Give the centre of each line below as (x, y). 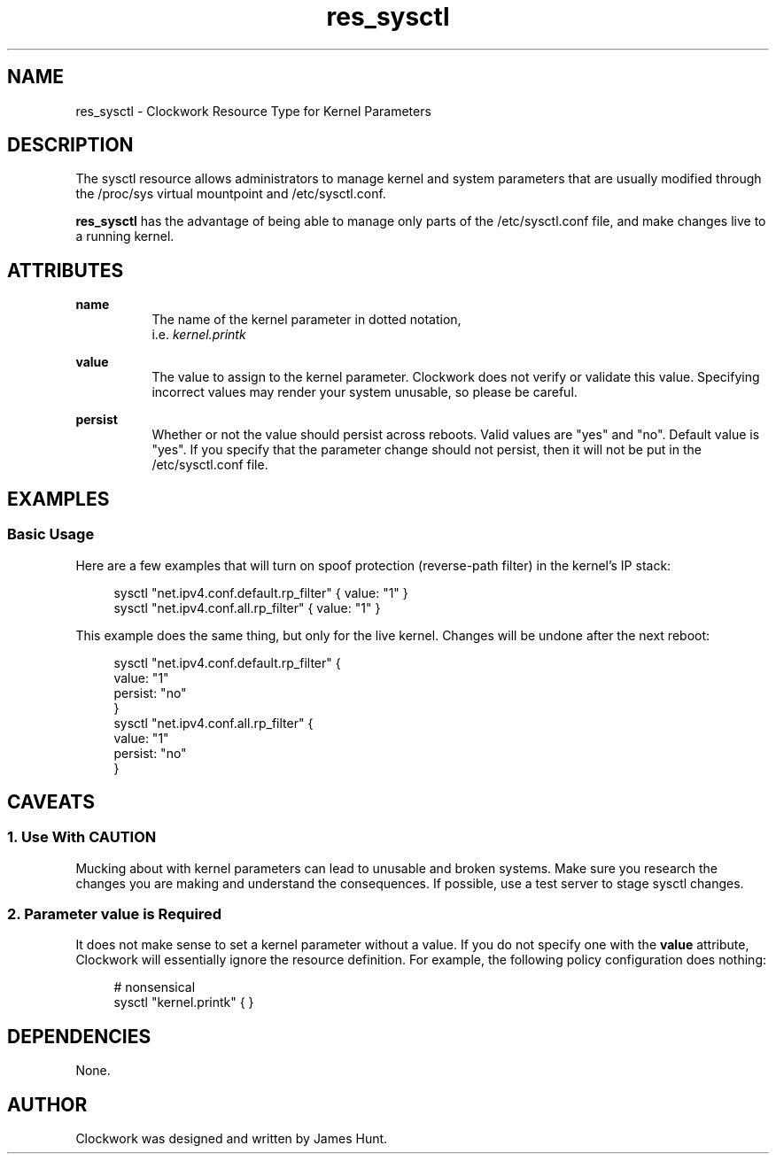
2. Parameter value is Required (115, 914)
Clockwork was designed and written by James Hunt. (232, 1139)
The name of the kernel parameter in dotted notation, (307, 320)
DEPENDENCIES (79, 1036)
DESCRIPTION (70, 145)
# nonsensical (155, 987)
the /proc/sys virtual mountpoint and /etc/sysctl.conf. (231, 194)
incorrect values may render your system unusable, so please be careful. (365, 392)
